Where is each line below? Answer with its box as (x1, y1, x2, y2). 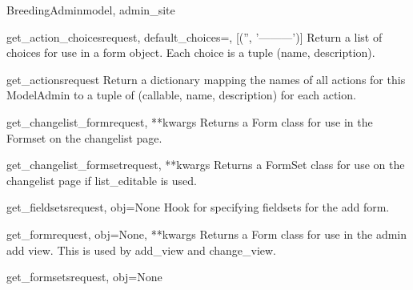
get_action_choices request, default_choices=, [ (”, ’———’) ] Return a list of (6, 28, 383, 45)
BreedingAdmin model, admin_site (6, 2, 175, 18)
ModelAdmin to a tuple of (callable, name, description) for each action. (6, 87, 356, 103)
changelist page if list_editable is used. (6, 171, 197, 188)
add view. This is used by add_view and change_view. (6, 241, 277, 258)
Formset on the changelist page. (6, 129, 162, 146)
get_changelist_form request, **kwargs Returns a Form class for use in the (6, 113, 373, 130)
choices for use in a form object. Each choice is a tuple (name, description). (6, 44, 375, 61)
